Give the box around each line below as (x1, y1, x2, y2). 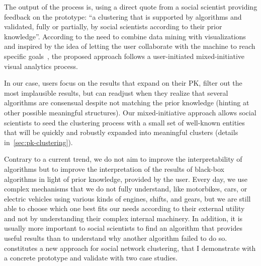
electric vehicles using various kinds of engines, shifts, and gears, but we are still (4, 193, 251, 204)
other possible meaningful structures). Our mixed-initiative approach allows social (4, 107, 256, 117)
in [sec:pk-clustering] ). (4, 137, 73, 147)
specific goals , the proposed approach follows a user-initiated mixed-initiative (4, 50, 245, 61)
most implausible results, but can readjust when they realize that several (4, 87, 228, 98)
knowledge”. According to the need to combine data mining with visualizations (4, 31, 246, 41)
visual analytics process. (4, 60, 78, 71)
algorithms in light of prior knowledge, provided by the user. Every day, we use (4, 173, 248, 184)
